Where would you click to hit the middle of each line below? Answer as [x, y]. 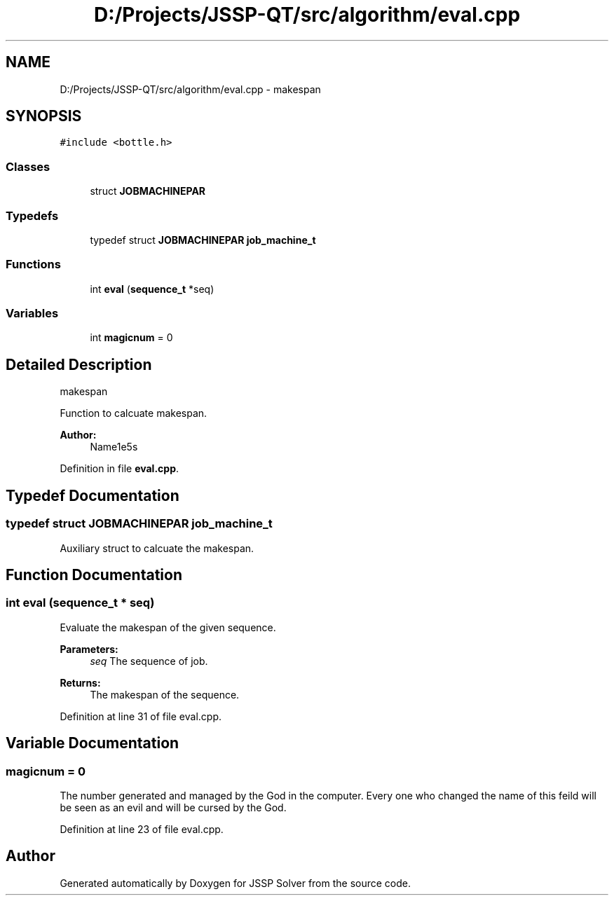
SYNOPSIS [44, 116]
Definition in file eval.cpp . [120, 469]
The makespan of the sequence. [165, 694]
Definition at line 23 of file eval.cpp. [142, 829]
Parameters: [89, 649]
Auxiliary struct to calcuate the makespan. [157, 548]
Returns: [80, 682]
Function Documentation [94, 575]
